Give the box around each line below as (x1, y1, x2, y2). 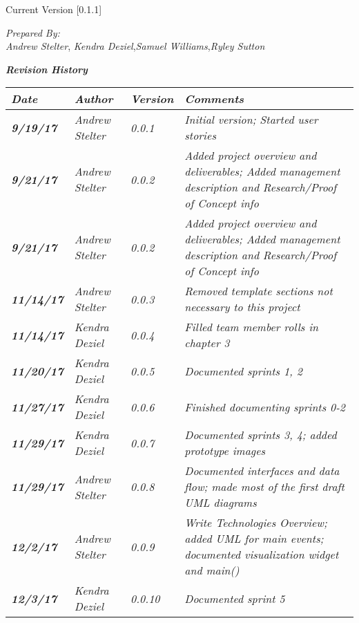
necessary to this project (184, 299, 300, 315)
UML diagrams (184, 494, 257, 511)
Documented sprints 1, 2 (184, 362, 302, 379)
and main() (184, 562, 240, 579)
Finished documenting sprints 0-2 (184, 398, 346, 415)
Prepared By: (6, 25, 60, 39)
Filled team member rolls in (184, 319, 319, 335)
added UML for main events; (184, 530, 324, 547)
